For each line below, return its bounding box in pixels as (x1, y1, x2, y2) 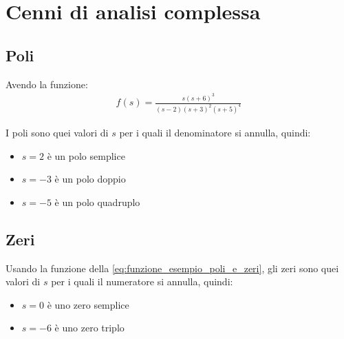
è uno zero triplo (54, 320, 125, 335)
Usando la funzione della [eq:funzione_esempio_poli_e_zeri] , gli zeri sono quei (6, 260, 339, 275)
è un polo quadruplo (54, 194, 140, 209)
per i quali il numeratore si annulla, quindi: (51, 274, 233, 289)
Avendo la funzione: (6, 76, 88, 91)
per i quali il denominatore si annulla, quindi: (119, 125, 311, 139)
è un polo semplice (47, 148, 125, 163)
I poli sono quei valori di (6, 125, 109, 139)
